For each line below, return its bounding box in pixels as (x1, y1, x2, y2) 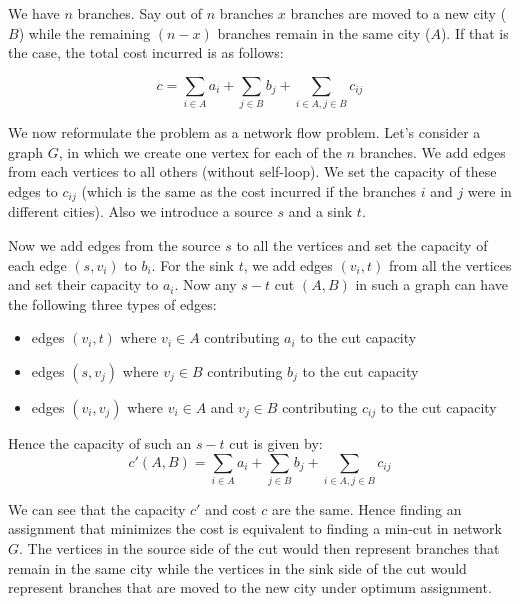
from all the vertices (388, 254, 512, 275)
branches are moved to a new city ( (290, 3, 507, 23)
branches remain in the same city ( (217, 22, 431, 43)
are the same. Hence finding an (271, 498, 462, 519)
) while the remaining (18, 22, 151, 43)
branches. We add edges (359, 141, 506, 162)
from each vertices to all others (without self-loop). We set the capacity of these (8, 161, 497, 182)
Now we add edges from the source (8, 234, 221, 255)
